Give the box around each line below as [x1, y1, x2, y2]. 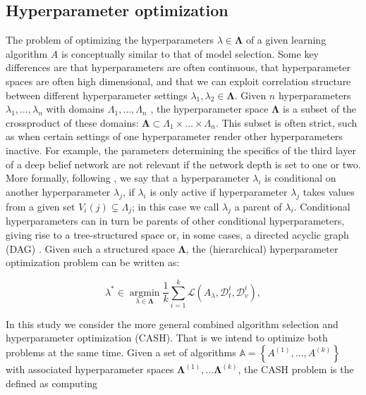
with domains [46, 101, 105, 116]
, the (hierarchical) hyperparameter [185, 241, 338, 256]
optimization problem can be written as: [6, 255, 180, 270]
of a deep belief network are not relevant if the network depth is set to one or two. [6, 156, 361, 171]
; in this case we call [131, 199, 219, 213]
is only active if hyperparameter [150, 184, 288, 199]
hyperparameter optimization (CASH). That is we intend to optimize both [6, 330, 328, 345]
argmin [129, 287, 160, 298]
